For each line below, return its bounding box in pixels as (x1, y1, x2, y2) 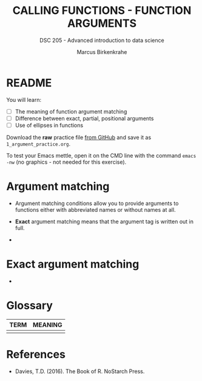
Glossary (6, 298, 53, 312)
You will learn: (6, 96, 41, 103)
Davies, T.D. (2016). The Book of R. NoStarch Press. (15, 368, 145, 375)
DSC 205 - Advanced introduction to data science (39, 36, 165, 44)
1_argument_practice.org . (6, 140, 71, 147)
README (6, 76, 52, 90)
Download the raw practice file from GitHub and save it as (6, 133, 152, 141)
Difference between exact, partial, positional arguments (15, 115, 154, 122)
